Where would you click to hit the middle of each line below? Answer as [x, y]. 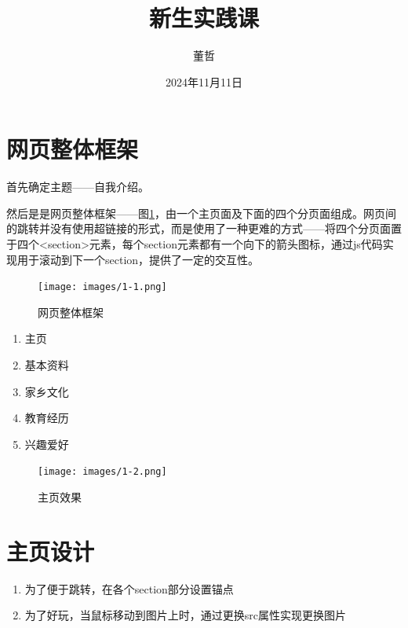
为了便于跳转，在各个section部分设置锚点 [129, 588]
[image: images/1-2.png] [102, 472]
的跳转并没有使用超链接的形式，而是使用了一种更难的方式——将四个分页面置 [204, 228]
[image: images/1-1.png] [102, 287]
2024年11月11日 [204, 81]
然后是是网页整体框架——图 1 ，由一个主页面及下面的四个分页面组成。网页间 [201, 213]
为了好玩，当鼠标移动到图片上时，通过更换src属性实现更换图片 [186, 615]
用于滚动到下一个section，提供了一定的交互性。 [138, 259]
